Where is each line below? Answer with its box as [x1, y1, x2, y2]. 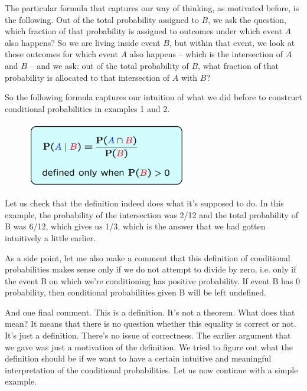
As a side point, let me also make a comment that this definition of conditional [5, 251, 290, 264]
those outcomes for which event [5, 48, 118, 60]
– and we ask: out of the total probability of [30, 59, 189, 71]
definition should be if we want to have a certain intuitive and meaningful [5, 352, 272, 364]
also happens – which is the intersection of [129, 48, 283, 60]
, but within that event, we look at [169, 36, 295, 48]
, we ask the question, [208, 13, 286, 25]
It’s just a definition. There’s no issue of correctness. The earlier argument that [5, 329, 291, 341]
